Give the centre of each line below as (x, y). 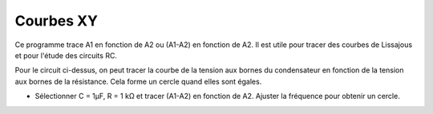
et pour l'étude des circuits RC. (66, 55)
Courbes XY (56, 21)
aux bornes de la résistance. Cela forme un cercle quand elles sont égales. (138, 81)
